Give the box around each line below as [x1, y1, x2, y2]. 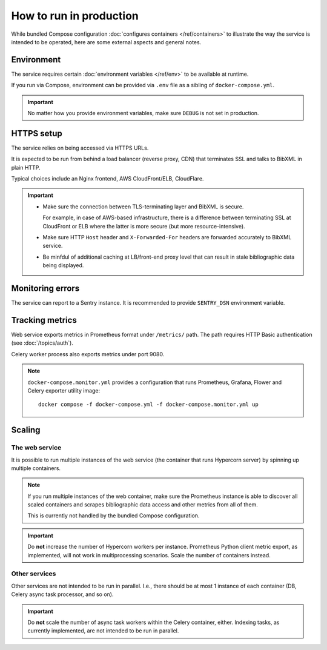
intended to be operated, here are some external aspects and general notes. [11, 38, 202, 45]
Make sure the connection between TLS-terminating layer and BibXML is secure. [42, 203, 244, 210]
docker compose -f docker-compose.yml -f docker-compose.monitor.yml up [38, 401, 259, 408]
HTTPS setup [11, 128, 63, 139]
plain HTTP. [11, 164, 41, 171]
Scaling [11, 425, 41, 436]
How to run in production [11, 9, 139, 22]
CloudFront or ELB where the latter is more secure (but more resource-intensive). [42, 222, 245, 230]
